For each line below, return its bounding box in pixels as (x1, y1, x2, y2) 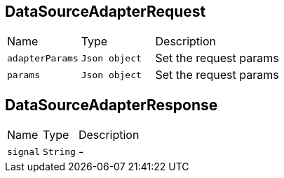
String (42, 146, 76, 157)
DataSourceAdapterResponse (5, 96, 218, 114)
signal (7, 146, 40, 157)
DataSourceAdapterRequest (5, 3, 206, 20)
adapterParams (7, 52, 79, 64)
